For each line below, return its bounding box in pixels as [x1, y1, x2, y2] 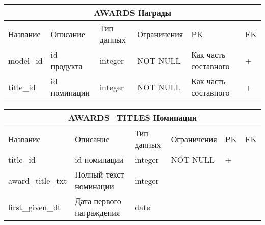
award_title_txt [8, 174, 67, 186]
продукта [50, 60, 83, 72]
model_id [8, 54, 43, 66]
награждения [75, 207, 120, 218]
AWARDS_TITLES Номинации [68, 112, 197, 123]
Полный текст [75, 168, 124, 180]
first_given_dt [8, 201, 61, 213]
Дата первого [75, 195, 121, 207]
